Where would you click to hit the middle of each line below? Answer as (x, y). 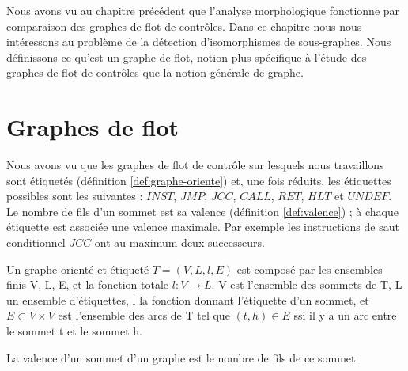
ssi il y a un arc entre (345, 315)
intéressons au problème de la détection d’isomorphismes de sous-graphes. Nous (199, 42)
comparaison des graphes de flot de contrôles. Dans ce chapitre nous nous (184, 26)
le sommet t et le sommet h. (74, 331)
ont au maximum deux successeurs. (179, 242)
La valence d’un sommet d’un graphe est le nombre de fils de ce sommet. (183, 357)
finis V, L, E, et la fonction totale (88, 284)
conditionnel (36, 242)
